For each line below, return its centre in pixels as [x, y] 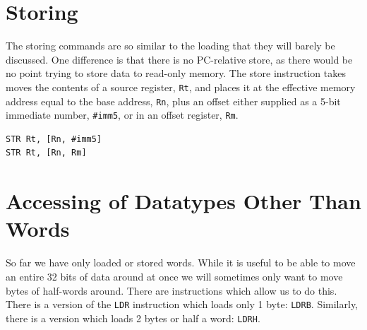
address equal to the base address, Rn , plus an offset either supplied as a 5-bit [173, 101]
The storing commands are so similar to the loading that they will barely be [170, 46]
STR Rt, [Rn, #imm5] [54, 139]
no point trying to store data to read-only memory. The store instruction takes [176, 73]
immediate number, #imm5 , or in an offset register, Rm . [122, 115]
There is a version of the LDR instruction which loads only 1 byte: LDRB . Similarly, [182, 304]
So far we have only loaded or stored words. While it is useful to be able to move [181, 263]
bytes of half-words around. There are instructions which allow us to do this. [172, 290]
